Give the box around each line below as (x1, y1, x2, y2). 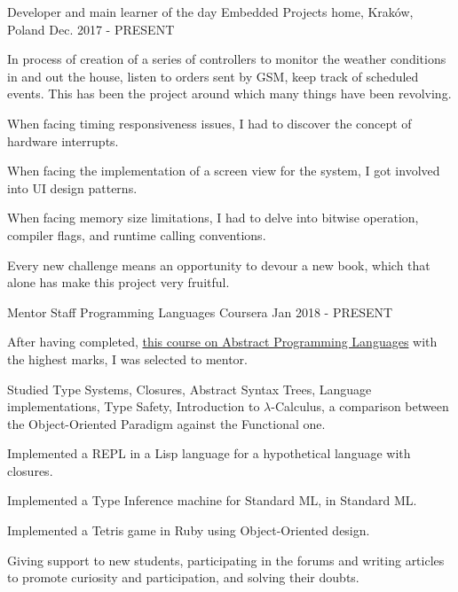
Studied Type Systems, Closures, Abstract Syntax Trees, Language (7, 379, 372, 398)
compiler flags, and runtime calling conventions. (7, 225, 266, 244)
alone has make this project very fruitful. (7, 273, 230, 292)
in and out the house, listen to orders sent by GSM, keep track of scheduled (7, 66, 419, 85)
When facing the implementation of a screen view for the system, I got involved (7, 161, 440, 180)
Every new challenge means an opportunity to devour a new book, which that (7, 255, 430, 274)
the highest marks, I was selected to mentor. (7, 349, 248, 368)
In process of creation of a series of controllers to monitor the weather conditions (7, 50, 446, 68)
